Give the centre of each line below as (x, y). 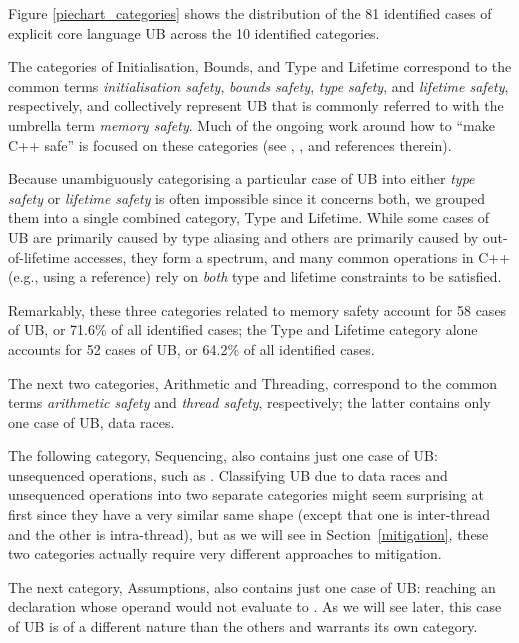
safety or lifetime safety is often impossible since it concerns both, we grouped (246, 197)
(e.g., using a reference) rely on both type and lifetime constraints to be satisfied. (255, 276)
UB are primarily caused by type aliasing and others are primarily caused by (243, 236)
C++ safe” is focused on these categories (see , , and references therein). (230, 144)
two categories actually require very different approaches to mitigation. (225, 553)
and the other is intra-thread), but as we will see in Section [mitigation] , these (248, 533)
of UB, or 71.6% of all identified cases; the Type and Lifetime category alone (243, 329)
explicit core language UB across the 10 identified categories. (194, 32)
